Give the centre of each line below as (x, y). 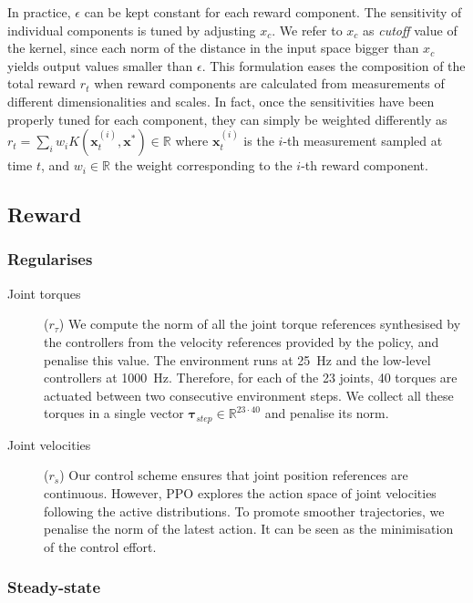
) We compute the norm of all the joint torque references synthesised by (260, 324)
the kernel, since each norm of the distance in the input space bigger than (213, 48)
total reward (42, 83)
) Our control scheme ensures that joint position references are (234, 475)
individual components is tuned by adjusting (132, 30)
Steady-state (54, 587)
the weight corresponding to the (203, 165)
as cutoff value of (410, 30)
